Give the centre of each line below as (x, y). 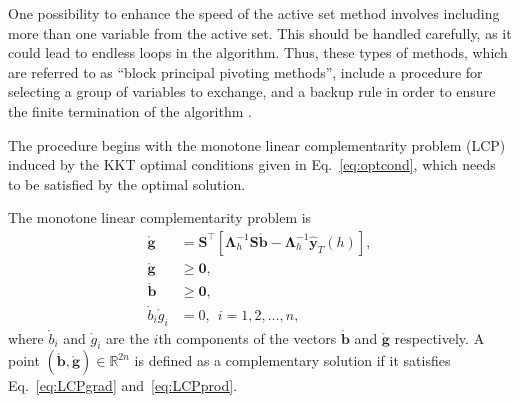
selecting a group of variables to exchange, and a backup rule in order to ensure (252, 91)
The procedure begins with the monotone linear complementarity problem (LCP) (257, 144)
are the (127, 337)
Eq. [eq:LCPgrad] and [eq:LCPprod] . (123, 385)
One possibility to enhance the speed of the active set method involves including (254, 13)
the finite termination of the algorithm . (130, 110)
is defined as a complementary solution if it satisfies (292, 360)
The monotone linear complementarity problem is (160, 217)
